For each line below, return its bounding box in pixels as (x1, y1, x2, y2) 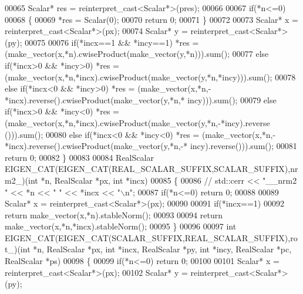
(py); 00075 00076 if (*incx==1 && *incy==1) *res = (5, 36, 199, 48)
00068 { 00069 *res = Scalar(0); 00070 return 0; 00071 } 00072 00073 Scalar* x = (5, 13, 298, 25)
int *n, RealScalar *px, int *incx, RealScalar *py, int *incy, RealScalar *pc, (20, 243, 292, 255)
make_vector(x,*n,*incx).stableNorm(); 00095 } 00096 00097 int (5, 220, 237, 232)
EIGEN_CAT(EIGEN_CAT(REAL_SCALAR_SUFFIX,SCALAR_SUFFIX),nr (5, 163, 298, 175)
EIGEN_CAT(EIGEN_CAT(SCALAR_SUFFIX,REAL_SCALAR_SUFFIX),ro (5, 231, 298, 244)
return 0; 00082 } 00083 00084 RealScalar (5, 151, 154, 163)
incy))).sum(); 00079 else (187, 93, 277, 106)
